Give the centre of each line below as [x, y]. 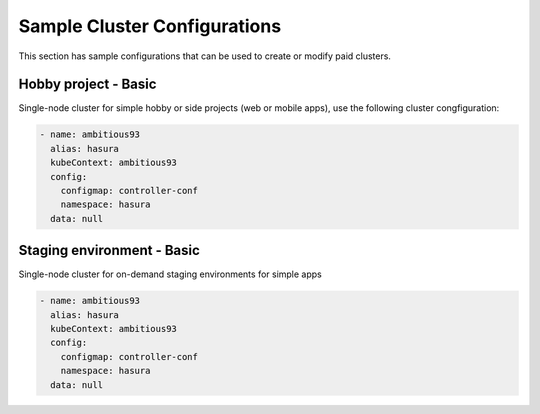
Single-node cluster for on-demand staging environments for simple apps [170, 274]
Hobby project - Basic [87, 84]
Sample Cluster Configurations [150, 26]
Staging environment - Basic [109, 250]
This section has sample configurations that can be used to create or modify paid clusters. [205, 56]
